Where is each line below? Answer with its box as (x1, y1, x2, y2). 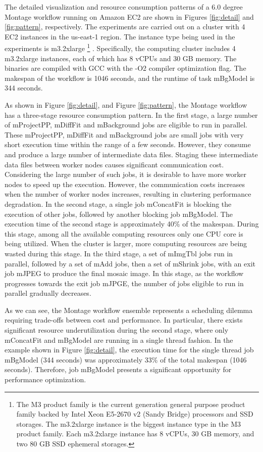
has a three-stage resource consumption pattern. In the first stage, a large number (5, 109, 258, 120)
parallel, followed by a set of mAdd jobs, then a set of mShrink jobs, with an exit (5, 258, 256, 268)
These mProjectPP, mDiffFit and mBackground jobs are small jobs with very (5, 129, 244, 140)
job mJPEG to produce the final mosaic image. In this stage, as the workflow (5, 268, 244, 279)
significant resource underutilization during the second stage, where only (5, 325, 229, 335)
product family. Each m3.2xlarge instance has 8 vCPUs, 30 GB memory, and (16, 428, 254, 439)
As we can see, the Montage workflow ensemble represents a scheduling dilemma (5, 304, 253, 315)
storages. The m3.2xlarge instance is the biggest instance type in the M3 (16, 418, 241, 429)
